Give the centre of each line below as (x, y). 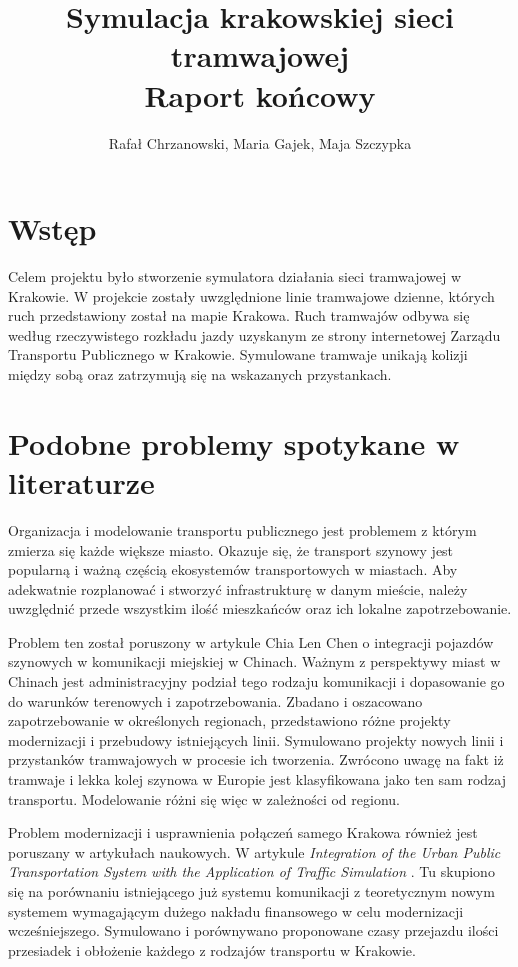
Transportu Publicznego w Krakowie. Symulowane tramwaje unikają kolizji (238, 354)
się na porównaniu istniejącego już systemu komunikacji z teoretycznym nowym (251, 891)
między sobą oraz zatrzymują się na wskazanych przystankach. (200, 374)
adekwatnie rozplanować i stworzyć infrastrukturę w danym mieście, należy (238, 588)
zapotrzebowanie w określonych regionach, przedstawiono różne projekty (229, 720)
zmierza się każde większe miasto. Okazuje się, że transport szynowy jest (231, 549)
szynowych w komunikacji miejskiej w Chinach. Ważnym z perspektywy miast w (254, 661)
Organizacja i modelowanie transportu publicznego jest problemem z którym (242, 529)
